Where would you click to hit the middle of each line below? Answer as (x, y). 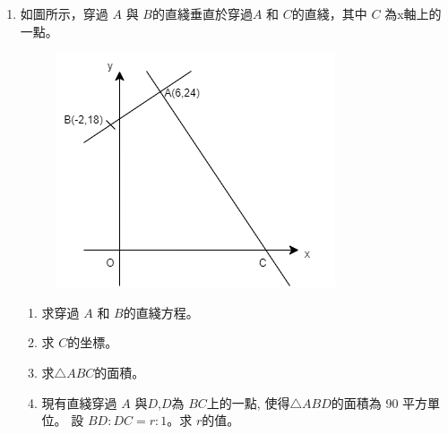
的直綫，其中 (329, 13)
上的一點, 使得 (248, 402)
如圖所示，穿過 (64, 13)
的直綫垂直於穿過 (202, 13)
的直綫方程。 (161, 312)
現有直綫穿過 (79, 402)
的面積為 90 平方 (379, 402)
